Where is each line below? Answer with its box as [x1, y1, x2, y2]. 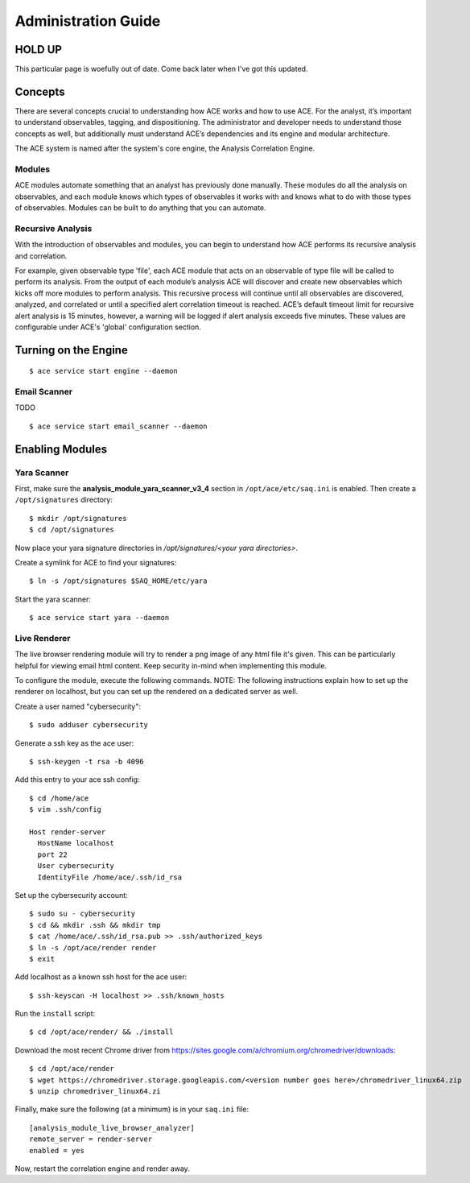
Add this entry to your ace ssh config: [14, 775, 140, 784]
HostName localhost [37, 838, 114, 848]
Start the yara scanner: [14, 594, 92, 604]
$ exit [29, 954, 56, 963]
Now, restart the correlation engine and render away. [14, 1164, 191, 1173]
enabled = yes [29, 1146, 85, 1155]
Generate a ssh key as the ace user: [14, 738, 134, 748]
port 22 [37, 850, 68, 859]
